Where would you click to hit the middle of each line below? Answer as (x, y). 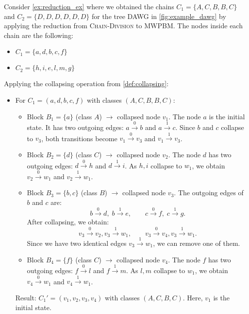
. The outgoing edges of (209, 193)
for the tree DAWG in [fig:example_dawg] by (159, 16)
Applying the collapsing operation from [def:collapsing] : (86, 83)
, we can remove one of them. (197, 243)
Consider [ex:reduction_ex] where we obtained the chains (89, 6)
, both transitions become (79, 138)
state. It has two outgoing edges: (75, 127)
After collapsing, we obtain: (68, 222)
